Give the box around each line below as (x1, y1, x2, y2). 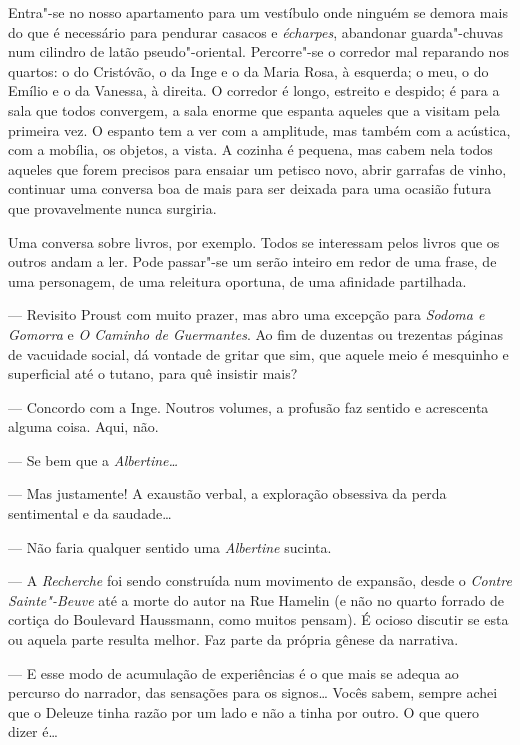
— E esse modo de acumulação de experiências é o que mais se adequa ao (8, 662, 459, 683)
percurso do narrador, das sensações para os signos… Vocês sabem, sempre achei (8, 682, 498, 703)
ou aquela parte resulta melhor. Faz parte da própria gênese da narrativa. (8, 629, 459, 650)
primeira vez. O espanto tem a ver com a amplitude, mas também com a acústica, (8, 119, 511, 140)
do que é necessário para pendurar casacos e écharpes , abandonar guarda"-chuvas (8, 21, 504, 42)
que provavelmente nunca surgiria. (8, 197, 217, 218)
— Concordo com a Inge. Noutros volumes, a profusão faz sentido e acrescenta (8, 396, 489, 417)
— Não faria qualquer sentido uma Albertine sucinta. (8, 536, 332, 557)
